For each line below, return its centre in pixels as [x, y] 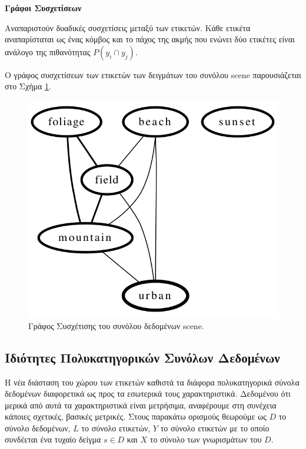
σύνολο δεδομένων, [38, 428]
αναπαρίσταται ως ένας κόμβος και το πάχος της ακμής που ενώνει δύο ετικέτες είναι [150, 39]
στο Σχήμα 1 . [28, 86]
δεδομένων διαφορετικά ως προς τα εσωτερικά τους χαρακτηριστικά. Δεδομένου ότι [148, 393]
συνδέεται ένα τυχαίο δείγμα [53, 439]
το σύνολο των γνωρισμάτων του [206, 439]
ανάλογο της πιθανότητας [48, 51]
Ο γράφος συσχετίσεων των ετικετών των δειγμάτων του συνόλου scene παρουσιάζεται [153, 74]
